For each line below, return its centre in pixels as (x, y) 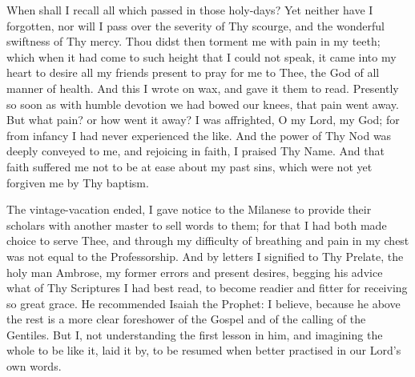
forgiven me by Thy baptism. (78, 182)
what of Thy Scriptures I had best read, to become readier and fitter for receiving (207, 288)
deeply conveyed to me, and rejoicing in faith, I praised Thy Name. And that (195, 151)
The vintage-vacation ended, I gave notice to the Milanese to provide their (189, 209)
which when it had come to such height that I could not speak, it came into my (201, 56)
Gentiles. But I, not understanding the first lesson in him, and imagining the (195, 334)
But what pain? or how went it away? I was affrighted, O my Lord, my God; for (203, 120)
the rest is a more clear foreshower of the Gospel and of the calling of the (186, 319)
